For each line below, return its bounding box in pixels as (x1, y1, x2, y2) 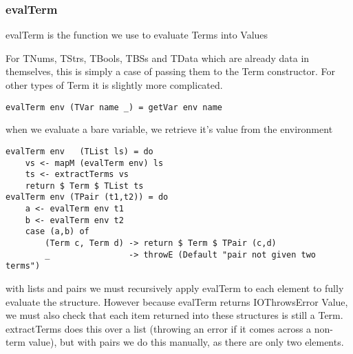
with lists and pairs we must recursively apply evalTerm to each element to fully (6, 281, 344, 295)
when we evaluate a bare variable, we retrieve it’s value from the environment (6, 122, 333, 136)
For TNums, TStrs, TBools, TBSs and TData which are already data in (6, 50, 310, 65)
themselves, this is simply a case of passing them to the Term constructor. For (6, 64, 335, 79)
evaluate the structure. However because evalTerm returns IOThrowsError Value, (6, 294, 348, 309)
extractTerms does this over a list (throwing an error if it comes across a (6, 321, 312, 335)
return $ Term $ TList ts (25, 180, 144, 191)
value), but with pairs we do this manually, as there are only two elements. (28, 335, 344, 349)
